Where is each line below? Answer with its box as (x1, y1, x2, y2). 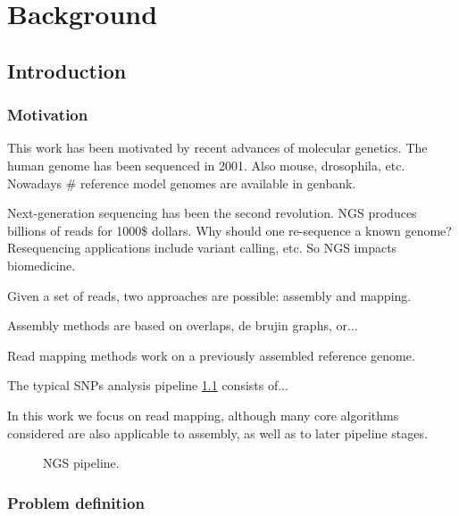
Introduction (7, 56, 127, 84)
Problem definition (7, 491, 145, 513)
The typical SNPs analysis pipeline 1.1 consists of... (7, 376, 288, 395)
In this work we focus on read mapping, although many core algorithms (7, 405, 399, 424)
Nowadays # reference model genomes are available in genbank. (7, 173, 356, 192)
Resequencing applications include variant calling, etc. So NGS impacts (7, 238, 397, 257)
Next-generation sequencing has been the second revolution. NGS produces (7, 204, 417, 222)
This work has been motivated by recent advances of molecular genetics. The (7, 138, 428, 157)
